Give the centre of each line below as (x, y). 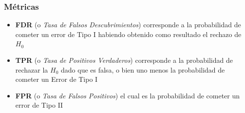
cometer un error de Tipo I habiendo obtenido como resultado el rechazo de (128, 34)
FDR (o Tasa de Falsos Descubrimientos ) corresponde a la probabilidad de (128, 25)
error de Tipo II (39, 105)
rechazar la (32, 69)
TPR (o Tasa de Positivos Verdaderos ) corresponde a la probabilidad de (124, 60)
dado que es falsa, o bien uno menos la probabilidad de (143, 69)
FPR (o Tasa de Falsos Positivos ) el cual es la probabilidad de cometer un (128, 95)
